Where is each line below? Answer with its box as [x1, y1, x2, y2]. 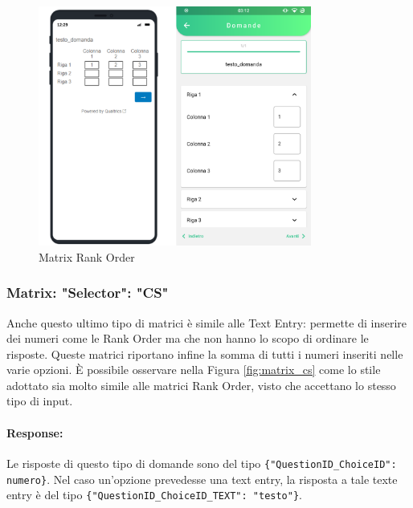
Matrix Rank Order [39, 248, 135, 265]
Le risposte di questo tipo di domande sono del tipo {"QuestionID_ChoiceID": [6, 454, 397, 471]
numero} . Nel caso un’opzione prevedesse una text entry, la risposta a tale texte [6, 470, 398, 487]
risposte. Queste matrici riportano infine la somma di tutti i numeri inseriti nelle [6, 345, 403, 362]
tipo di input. [6, 392, 73, 409]
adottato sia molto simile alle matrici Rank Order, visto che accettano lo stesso [6, 376, 396, 393]
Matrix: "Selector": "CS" [6, 282, 169, 303]
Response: [6, 424, 63, 441]
